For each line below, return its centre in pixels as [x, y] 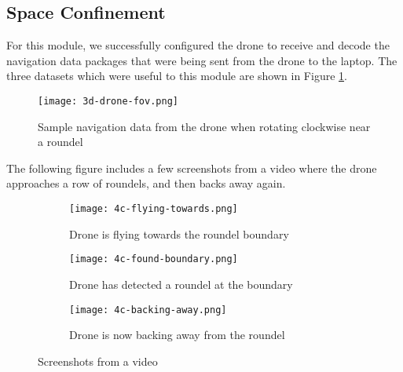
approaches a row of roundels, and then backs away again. [146, 183]
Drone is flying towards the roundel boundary [179, 233]
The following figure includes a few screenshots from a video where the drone [192, 168]
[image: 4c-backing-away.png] [148, 310]
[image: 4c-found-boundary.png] [154, 259]
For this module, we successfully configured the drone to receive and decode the [198, 45]
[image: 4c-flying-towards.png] [154, 209]
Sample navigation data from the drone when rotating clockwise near [204, 126]
